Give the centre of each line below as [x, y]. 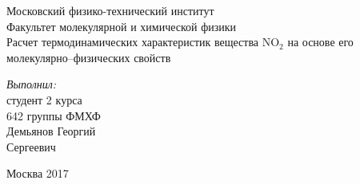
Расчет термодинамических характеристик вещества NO [143, 42]
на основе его [320, 42]
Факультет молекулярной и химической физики [122, 26]
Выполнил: [32, 84]
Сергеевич [31, 146]
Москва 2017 [38, 173]
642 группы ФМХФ [54, 115]
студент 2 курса [44, 99]
